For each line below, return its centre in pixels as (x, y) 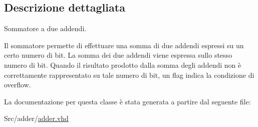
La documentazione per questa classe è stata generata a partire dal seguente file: (127, 101)
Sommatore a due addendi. (45, 28)
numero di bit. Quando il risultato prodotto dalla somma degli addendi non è (123, 65)
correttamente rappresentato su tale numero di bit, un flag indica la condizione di (129, 75)
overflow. (18, 85)
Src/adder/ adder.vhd (36, 118)
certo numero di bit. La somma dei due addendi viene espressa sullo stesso (118, 55)
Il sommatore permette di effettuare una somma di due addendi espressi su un (124, 45)
